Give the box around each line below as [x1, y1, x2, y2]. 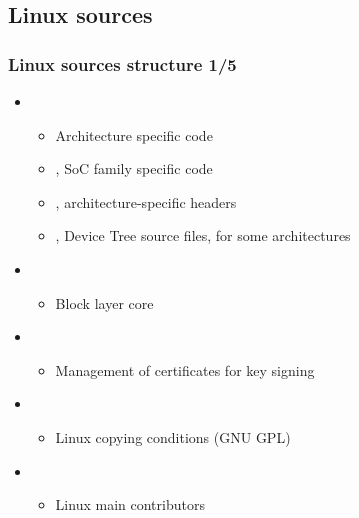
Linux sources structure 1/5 [8, 51, 237, 76]
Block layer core [55, 292, 154, 313]
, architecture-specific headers [55, 191, 237, 212]
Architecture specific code [55, 124, 213, 145]
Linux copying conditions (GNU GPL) [55, 426, 291, 447]
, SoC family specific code [55, 158, 213, 179]
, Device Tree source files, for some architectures [55, 225, 351, 246]
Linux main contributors [55, 494, 205, 515]
